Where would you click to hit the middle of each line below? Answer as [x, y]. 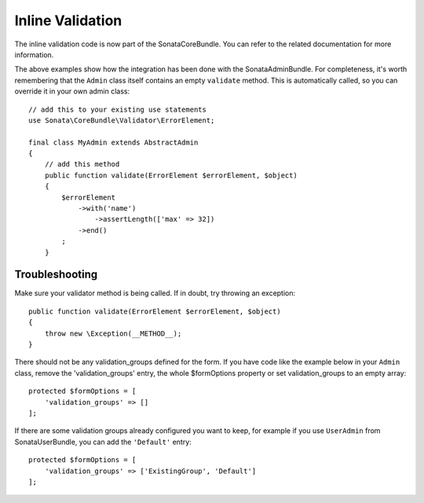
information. [34, 54]
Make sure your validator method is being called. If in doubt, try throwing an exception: [155, 293]
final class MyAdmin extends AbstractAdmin [113, 142]
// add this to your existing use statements [118, 109]
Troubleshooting [56, 275]
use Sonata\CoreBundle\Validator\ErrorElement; [122, 120]
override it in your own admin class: [72, 91]
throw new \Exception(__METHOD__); [113, 333]
